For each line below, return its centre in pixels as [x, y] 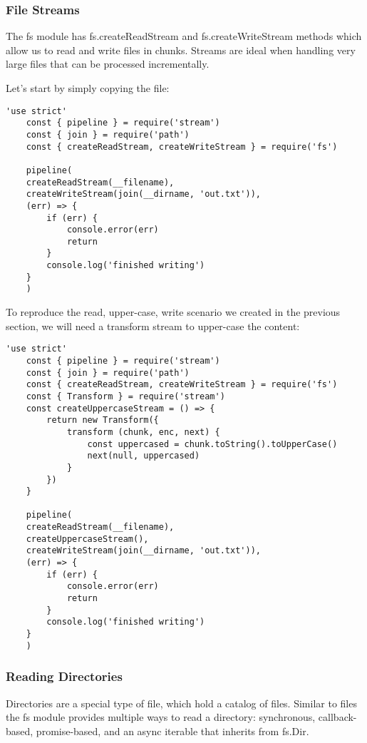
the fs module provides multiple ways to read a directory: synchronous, [161, 717]
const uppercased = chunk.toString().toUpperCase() [212, 444]
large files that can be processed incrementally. [108, 64]
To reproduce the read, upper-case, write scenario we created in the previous [173, 312]
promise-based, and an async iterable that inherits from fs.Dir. [172, 731]
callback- [337, 717]
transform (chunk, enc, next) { [143, 432]
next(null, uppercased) [144, 456]
